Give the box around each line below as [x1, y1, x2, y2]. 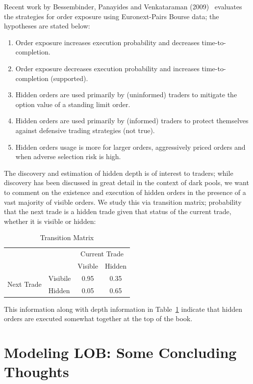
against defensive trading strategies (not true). [15, 125, 155, 135]
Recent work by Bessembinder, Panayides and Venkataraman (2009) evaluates [4, 1, 242, 11]
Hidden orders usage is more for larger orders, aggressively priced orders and [15, 141, 246, 152]
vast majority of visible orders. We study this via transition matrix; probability [4, 196, 242, 207]
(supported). [51, 73, 88, 83]
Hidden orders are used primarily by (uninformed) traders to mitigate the [15, 89, 237, 100]
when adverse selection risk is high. [15, 151, 121, 162]
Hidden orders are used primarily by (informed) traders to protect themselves [15, 115, 249, 126]
